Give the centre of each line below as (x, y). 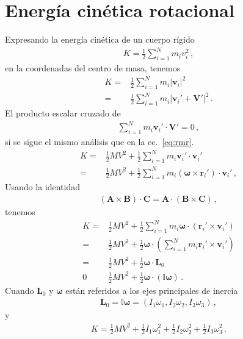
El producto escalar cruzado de (63, 113)
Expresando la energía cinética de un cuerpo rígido (100, 39)
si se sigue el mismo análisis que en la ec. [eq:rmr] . (100, 142)
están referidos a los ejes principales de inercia (152, 290)
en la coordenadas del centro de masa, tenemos (93, 68)
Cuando (20, 290)
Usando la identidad (42, 187)
